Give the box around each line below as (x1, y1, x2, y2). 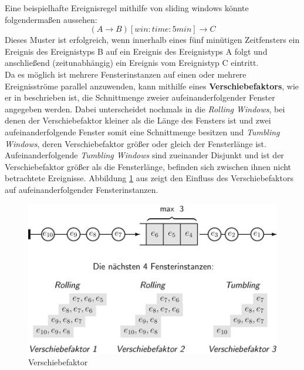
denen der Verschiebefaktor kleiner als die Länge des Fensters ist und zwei (5, 114, 271, 126)
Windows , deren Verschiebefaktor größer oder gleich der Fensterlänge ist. (5, 137, 266, 149)
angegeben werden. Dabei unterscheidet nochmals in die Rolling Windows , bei (5, 102, 285, 115)
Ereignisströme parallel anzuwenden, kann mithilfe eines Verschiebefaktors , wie (5, 79, 299, 92)
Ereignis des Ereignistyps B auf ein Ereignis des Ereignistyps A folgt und (5, 45, 268, 57)
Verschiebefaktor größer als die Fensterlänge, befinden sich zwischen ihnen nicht (5, 160, 292, 172)
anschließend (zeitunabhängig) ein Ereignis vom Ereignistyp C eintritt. (5, 56, 259, 69)
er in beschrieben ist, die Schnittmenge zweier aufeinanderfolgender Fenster (5, 91, 275, 104)
